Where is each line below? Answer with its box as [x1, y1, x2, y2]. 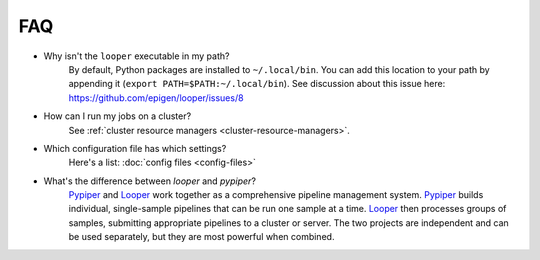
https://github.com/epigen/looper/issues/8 [68, 91, 244, 104]
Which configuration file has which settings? [43, 142, 227, 154]
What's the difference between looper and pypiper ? [43, 175, 257, 187]
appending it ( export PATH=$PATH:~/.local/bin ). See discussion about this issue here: [68, 78, 446, 90]
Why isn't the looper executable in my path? [43, 50, 230, 62]
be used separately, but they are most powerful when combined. [68, 231, 335, 243]
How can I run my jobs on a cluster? [43, 110, 192, 122]
